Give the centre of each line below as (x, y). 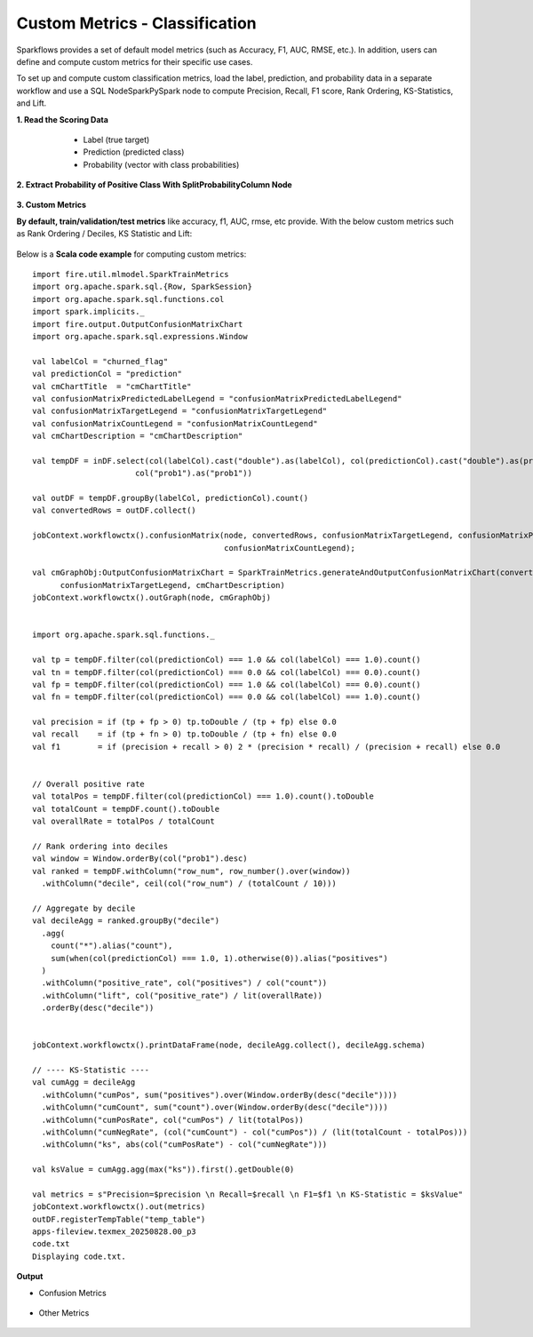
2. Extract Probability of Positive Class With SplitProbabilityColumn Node (154, 185)
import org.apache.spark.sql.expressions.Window (140, 336)
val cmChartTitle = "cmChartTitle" (112, 386)
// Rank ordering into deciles (100, 846)
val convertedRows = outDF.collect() (115, 510)
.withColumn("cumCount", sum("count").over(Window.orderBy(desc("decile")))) (215, 1107)
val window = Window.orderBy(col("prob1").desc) (140, 859)
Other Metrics (64, 1313)
